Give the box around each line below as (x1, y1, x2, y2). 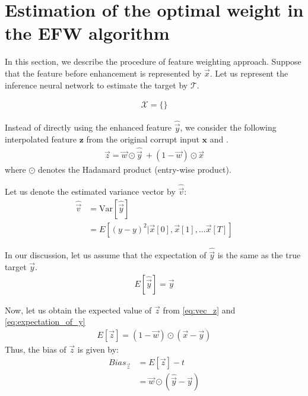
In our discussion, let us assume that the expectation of (5, 249, 207, 261)
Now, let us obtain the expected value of (5, 303, 152, 316)
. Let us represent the (209, 66, 288, 79)
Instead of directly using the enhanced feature (5, 121, 172, 134)
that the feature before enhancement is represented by (5, 66, 202, 79)
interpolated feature (5, 133, 77, 145)
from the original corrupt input (86, 133, 199, 145)
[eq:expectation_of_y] (5, 315, 85, 328)
